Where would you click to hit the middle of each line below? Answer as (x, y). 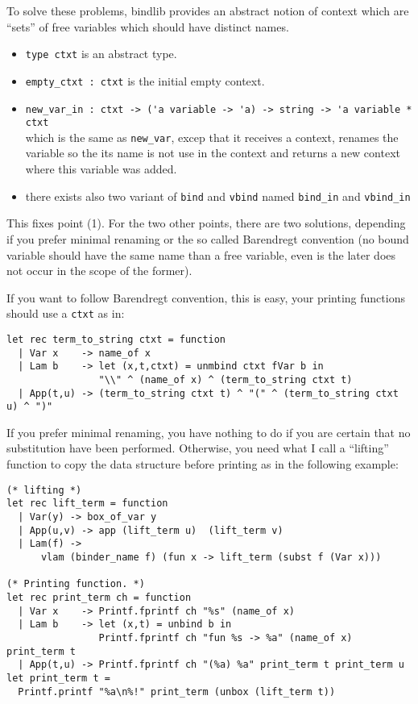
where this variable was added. (101, 169)
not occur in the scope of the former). (99, 271)
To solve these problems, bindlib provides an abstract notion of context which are (208, 10)
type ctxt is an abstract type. (101, 54)
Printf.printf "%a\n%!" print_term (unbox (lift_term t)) (177, 692)
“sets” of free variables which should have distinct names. (148, 26)
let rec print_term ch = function (99, 597)
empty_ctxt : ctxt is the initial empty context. (145, 80)
